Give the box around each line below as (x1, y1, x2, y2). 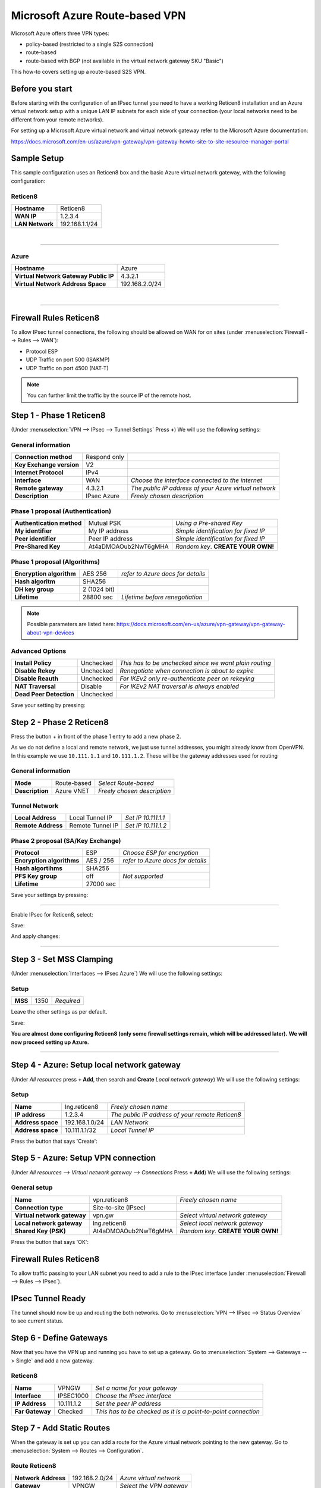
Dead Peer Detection (14, 690, 74, 698)
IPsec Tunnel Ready (11, 1293, 86, 1303)
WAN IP (14, 212, 37, 220)
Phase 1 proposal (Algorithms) (11, 557, 100, 565)
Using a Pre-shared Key (175, 519, 243, 527)
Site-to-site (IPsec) (92, 1203, 146, 1211)
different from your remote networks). (11, 116, 104, 123)
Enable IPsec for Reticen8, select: (11, 911, 93, 918)
